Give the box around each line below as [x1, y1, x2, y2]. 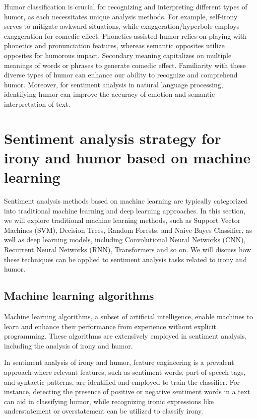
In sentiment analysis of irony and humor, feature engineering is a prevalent [4, 357, 234, 367]
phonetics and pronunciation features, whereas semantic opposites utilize [4, 40, 225, 51]
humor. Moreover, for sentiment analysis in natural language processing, [4, 79, 223, 89]
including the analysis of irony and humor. [4, 340, 133, 350]
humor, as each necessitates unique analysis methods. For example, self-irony [4, 11, 238, 21]
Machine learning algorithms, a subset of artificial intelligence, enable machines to [4, 311, 253, 321]
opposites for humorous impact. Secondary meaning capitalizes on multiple [4, 50, 232, 60]
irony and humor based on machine [4, 147, 251, 167]
